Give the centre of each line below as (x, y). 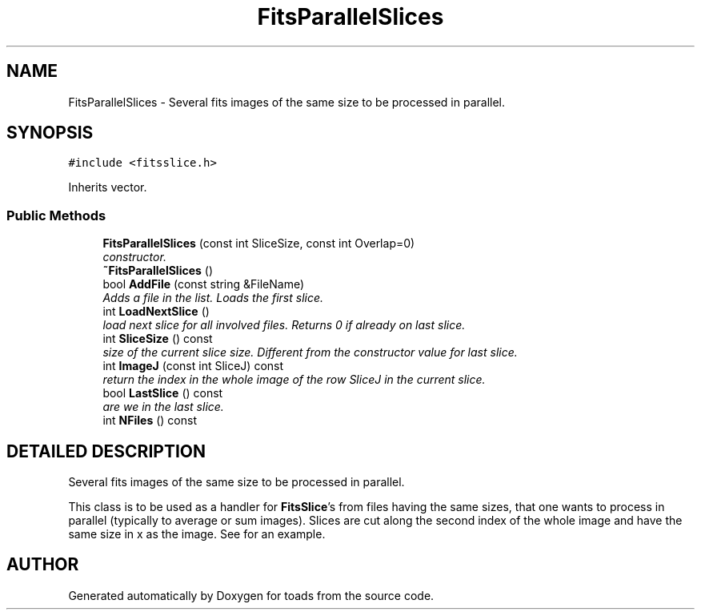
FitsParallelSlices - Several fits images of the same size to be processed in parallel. (287, 102)
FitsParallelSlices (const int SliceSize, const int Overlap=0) (259, 244)
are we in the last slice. (163, 407)
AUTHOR (43, 565)
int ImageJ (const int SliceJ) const (193, 366)
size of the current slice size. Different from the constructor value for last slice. (310, 352)
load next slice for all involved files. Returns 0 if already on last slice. (284, 325)
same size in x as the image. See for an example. (197, 534)
